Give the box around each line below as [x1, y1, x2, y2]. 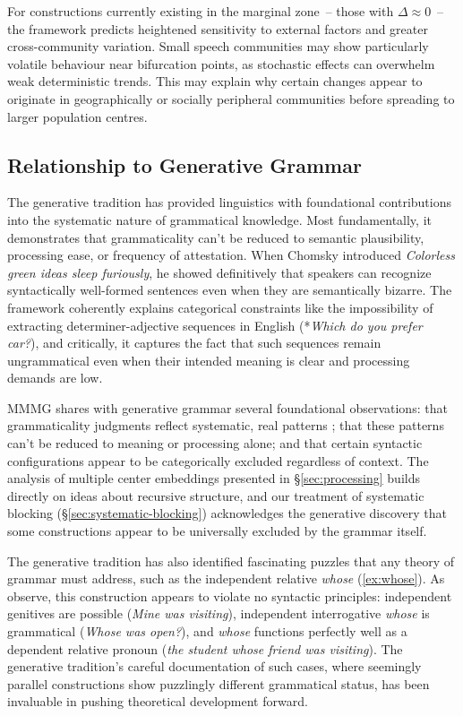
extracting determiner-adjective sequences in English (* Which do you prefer [7, 315, 423, 334]
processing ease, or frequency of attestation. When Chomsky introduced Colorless [7, 246, 455, 264]
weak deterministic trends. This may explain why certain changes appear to [7, 72, 423, 91]
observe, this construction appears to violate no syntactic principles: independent [7, 586, 452, 605]
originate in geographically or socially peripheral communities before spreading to [7, 89, 455, 108]
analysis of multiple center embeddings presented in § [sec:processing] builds [7, 469, 420, 487]
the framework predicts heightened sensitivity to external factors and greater [7, 19, 428, 38]
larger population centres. [7, 107, 148, 125]
